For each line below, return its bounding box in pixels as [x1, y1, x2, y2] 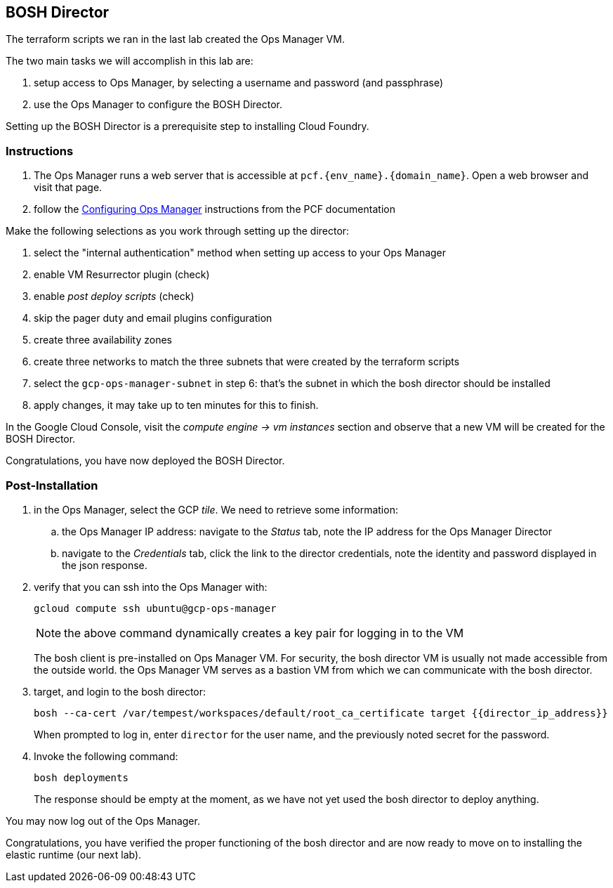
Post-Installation [6, 478, 98, 492]
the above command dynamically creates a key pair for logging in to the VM [64, 625, 464, 640]
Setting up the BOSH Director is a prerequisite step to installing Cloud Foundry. [6, 120, 369, 133]
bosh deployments [34, 771, 128, 783]
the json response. [62, 559, 147, 571]
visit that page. [34, 181, 103, 194]
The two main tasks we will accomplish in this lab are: [6, 55, 253, 67]
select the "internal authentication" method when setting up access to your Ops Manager [34, 247, 447, 259]
